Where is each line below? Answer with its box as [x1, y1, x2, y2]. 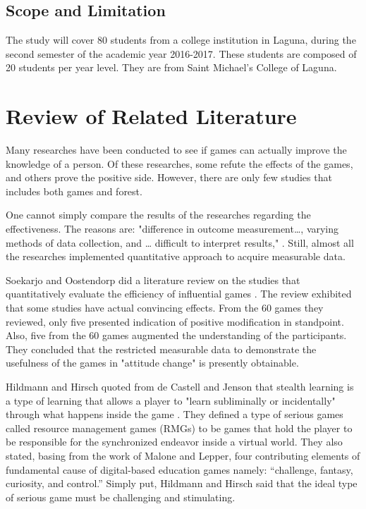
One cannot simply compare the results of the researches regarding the [6, 207, 311, 222]
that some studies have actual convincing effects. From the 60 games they [6, 300, 324, 315]
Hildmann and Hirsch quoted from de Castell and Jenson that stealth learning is [6, 379, 354, 394]
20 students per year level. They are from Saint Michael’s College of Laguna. [6, 60, 337, 75]
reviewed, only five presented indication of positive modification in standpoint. [6, 314, 344, 329]
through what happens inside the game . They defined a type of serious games [6, 407, 343, 422]
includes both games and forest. [6, 183, 142, 198]
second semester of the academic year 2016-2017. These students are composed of [6, 46, 357, 61]
